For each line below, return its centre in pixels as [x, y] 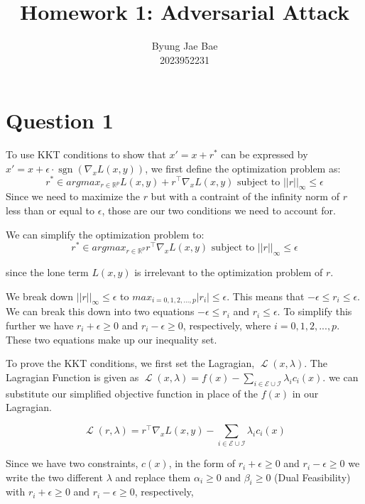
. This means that [266, 296]
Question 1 [60, 120]
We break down [39, 296]
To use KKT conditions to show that [86, 154]
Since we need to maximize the [73, 196]
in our [305, 393]
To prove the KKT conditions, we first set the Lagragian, [130, 363]
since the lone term [47, 272]
